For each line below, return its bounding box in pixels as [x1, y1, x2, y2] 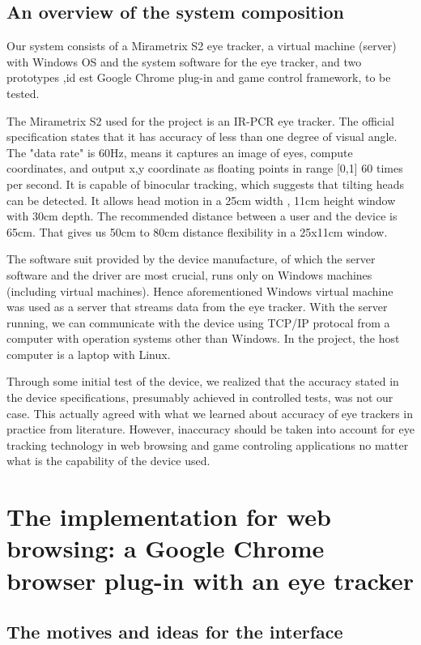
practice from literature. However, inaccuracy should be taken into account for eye [6, 421, 415, 438]
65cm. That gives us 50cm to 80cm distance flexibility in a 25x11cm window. [6, 223, 388, 240]
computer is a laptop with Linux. [6, 345, 171, 362]
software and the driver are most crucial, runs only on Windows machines [6, 266, 372, 283]
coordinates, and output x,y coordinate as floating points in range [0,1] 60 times [6, 160, 403, 177]
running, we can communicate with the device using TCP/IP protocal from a [6, 314, 390, 331]
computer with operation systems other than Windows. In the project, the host [6, 330, 400, 347]
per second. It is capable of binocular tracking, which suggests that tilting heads [6, 175, 404, 192]
